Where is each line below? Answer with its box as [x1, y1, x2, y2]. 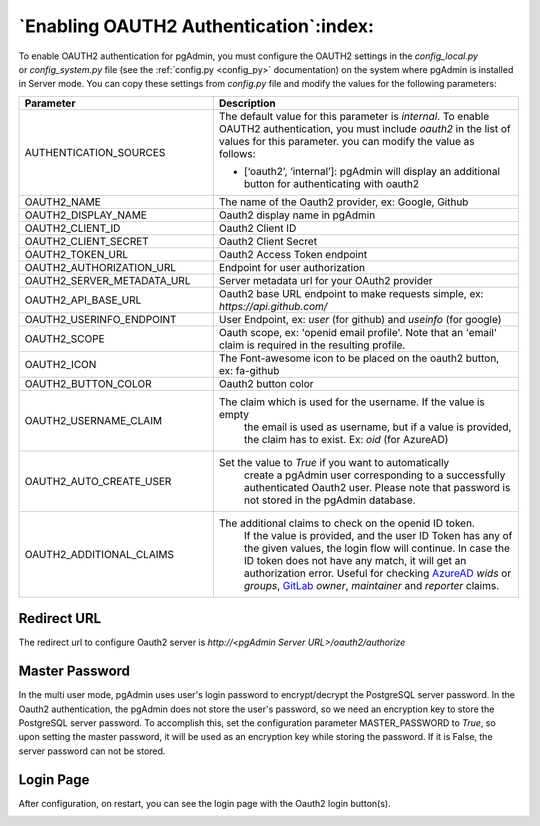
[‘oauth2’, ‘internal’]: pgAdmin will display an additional [243, 164, 500, 178]
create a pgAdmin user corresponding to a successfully [243, 468, 506, 482]
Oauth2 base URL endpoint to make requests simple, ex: [218, 286, 484, 300]
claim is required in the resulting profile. [218, 338, 406, 352]
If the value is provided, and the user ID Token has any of [243, 528, 513, 542]
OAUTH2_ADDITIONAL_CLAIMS [24, 547, 175, 561]
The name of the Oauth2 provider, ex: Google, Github [218, 195, 469, 209]
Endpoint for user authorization [218, 260, 365, 274]
